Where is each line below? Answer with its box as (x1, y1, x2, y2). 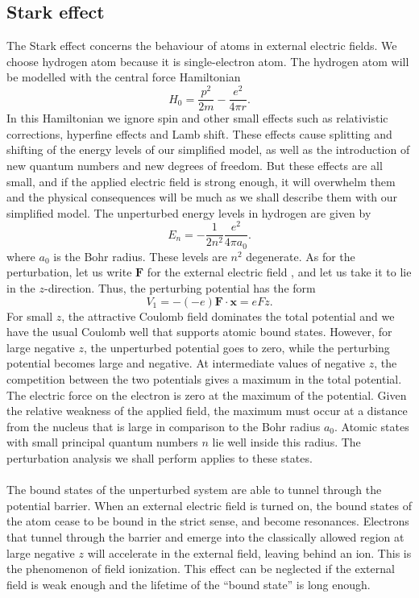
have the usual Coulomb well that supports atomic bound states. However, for (6, 323, 392, 340)
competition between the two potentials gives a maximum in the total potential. (6, 371, 402, 388)
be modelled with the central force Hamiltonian (6, 69, 241, 85)
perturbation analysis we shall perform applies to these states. (6, 450, 313, 466)
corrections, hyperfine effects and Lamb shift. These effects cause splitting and (6, 125, 392, 142)
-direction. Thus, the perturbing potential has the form (44, 280, 316, 297)
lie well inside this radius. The (212, 434, 361, 451)
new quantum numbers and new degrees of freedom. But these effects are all (6, 156, 383, 173)
